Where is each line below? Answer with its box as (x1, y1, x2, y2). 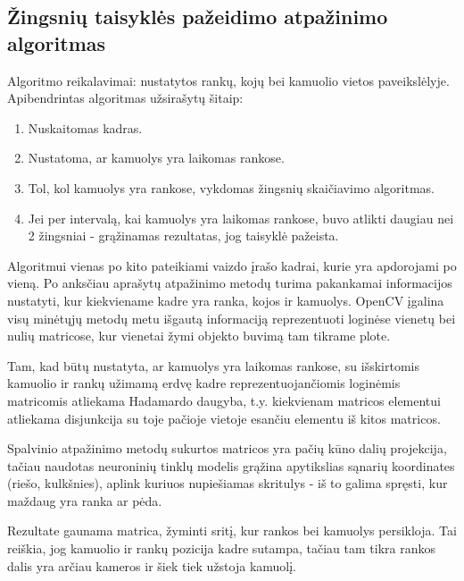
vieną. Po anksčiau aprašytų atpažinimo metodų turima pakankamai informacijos (7, 274, 452, 292)
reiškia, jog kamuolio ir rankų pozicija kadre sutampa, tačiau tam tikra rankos (7, 539, 436, 558)
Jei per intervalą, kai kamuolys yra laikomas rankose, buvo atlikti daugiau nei (28, 208, 454, 227)
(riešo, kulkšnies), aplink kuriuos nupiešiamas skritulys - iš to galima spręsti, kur (7, 474, 448, 493)
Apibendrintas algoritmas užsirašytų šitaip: (7, 88, 244, 107)
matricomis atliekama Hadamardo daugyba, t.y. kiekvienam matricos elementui (7, 391, 441, 409)
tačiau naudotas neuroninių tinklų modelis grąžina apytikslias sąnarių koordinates (7, 456, 455, 475)
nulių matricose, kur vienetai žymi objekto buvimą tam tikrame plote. (7, 326, 391, 345)
